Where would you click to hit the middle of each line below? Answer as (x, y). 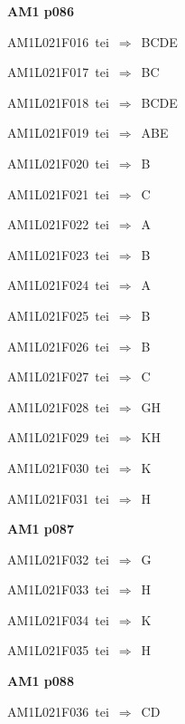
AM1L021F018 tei (58, 102)
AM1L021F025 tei (58, 315)
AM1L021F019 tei (58, 133)
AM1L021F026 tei (58, 346)
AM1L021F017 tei (58, 72)
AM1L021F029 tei (58, 437)
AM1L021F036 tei (58, 711)
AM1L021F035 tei (58, 650)
